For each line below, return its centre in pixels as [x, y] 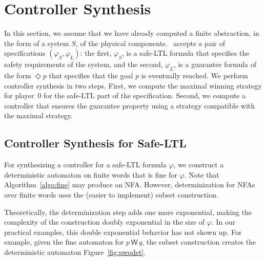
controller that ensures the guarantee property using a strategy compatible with [130, 105]
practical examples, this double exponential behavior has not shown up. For [123, 232]
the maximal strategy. [38, 115]
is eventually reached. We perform [195, 75]
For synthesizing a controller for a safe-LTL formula [85, 165]
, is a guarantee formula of [215, 64]
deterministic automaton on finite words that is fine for [91, 174]
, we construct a [199, 165]
